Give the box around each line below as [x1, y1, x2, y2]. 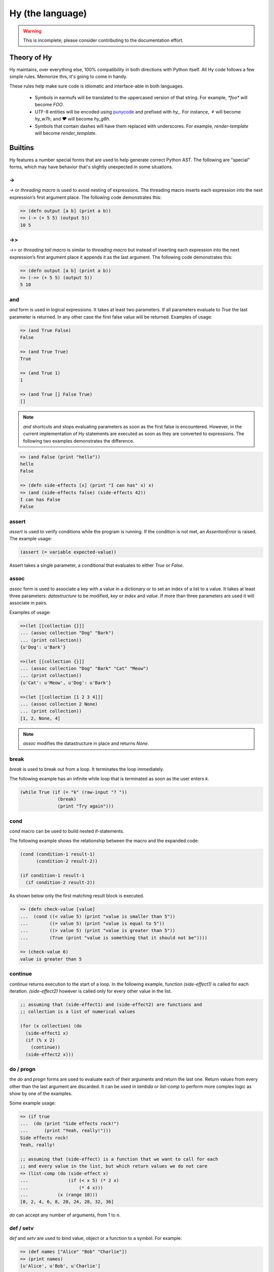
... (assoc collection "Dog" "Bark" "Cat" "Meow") [20, 666, 149, 672]
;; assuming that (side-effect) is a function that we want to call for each [20, 1156, 218, 1162]
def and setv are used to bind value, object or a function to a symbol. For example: [9, 1235, 182, 1241]
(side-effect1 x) [25, 1030, 68, 1036]
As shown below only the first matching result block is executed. [9, 893, 145, 899]
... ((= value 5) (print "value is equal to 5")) [20, 920, 165, 926]
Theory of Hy [9, 53, 52, 62]
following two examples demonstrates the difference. [23, 438, 134, 444]
